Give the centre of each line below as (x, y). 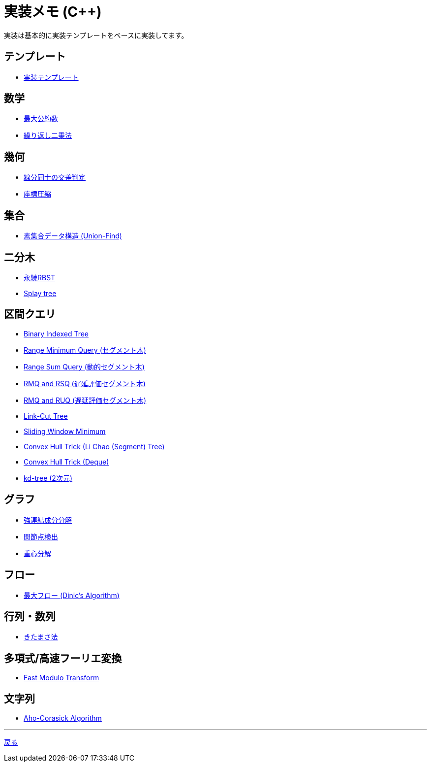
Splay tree (40, 293)
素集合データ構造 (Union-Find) (73, 236)
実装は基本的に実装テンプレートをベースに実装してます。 (96, 35)
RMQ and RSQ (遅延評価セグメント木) (85, 383)
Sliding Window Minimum (65, 431)
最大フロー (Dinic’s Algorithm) (72, 595)
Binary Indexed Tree (56, 333)
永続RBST (40, 277)
